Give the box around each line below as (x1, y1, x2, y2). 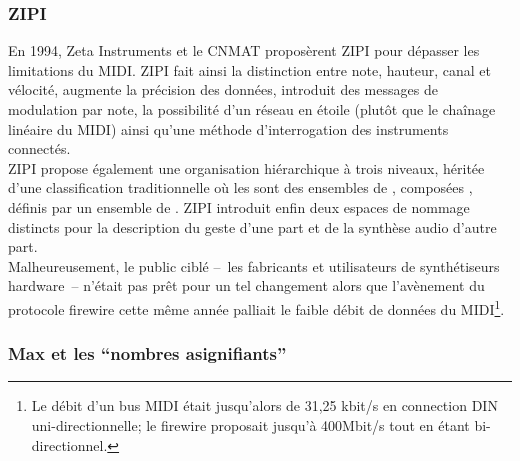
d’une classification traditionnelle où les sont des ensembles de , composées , (8, 177, 473, 198)
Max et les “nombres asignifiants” (8, 341, 287, 366)
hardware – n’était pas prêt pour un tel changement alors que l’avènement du (8, 275, 485, 296)
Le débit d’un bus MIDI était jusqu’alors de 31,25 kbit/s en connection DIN (31, 395, 498, 416)
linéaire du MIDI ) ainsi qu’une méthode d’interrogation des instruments (8, 118, 449, 139)
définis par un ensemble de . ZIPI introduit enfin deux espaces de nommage (8, 196, 470, 217)
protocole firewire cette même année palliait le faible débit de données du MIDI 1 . (8, 295, 505, 319)
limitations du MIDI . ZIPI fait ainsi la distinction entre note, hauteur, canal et (8, 59, 492, 80)
